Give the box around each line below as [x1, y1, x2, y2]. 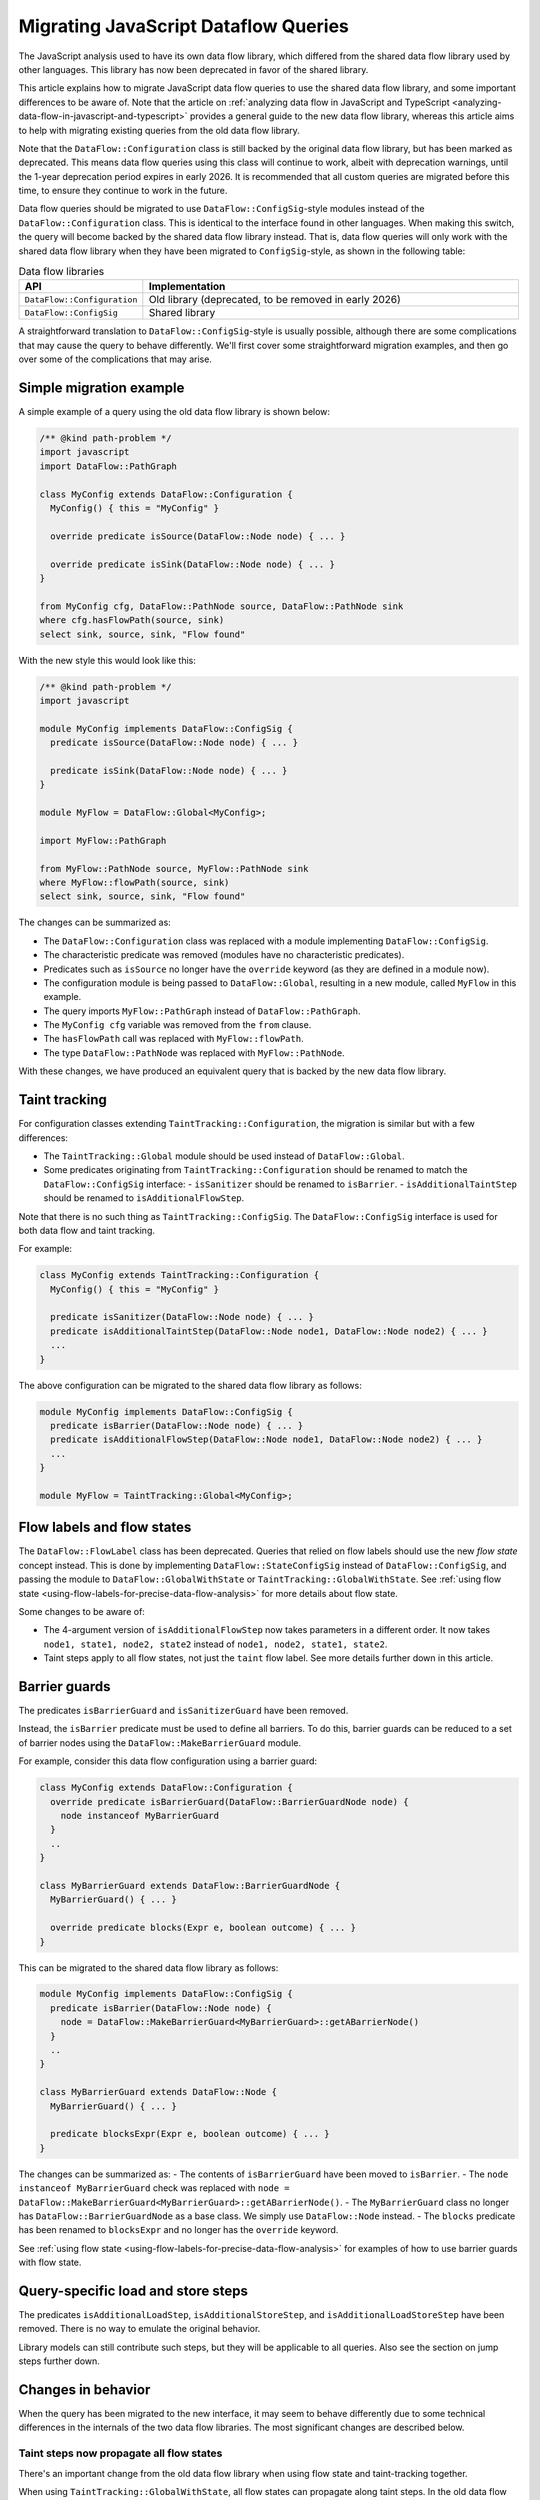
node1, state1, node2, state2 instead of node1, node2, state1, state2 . [43, 1638, 388, 1650]
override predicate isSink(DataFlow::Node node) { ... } [50, 558, 335, 570]
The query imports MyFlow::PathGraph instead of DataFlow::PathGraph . [43, 1005, 361, 1017]
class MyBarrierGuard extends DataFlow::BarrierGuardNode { [39, 1880, 341, 1891]
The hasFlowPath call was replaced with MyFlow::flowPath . [43, 1033, 304, 1045]
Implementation [148, 280, 226, 294]
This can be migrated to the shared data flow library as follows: [18, 1961, 279, 1974]
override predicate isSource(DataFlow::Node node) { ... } [50, 530, 346, 542]
